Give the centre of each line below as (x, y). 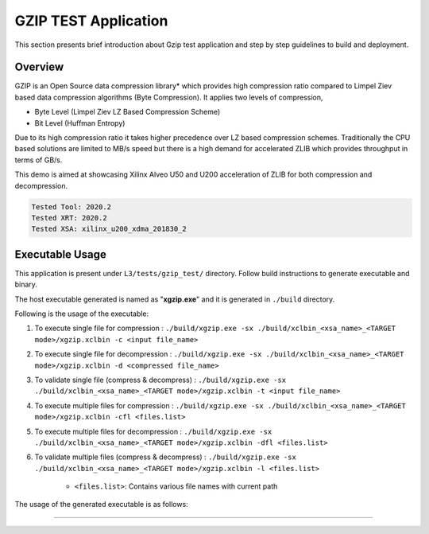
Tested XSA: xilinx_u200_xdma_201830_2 (109, 229)
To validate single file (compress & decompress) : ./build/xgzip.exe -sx (160, 380)
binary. (26, 285)
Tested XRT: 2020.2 (69, 218)
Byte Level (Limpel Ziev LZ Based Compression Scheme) (128, 112)
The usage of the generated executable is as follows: (101, 505)
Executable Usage (60, 254)
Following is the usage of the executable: (82, 314)
